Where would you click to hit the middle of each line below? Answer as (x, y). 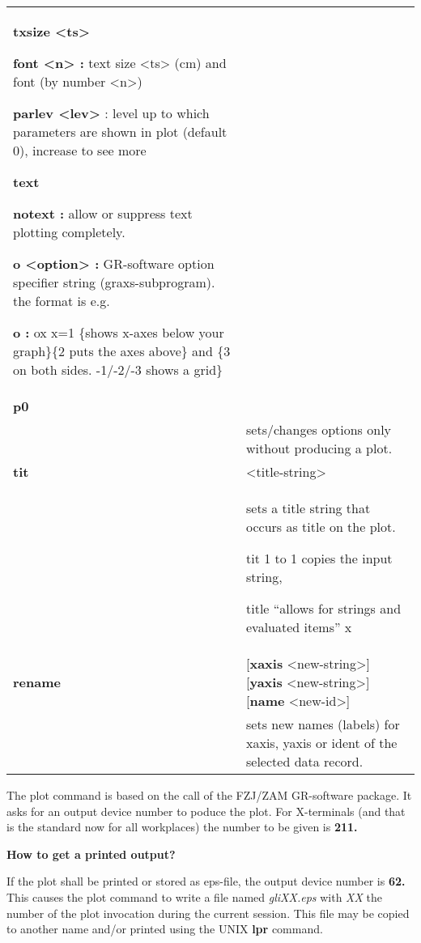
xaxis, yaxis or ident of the (322, 743)
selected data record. (305, 761)
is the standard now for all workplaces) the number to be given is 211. (182, 827)
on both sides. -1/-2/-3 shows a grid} (118, 370)
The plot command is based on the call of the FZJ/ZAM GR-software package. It (209, 795)
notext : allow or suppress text (103, 213)
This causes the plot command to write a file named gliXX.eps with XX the (195, 896)
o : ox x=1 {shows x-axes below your (119, 332)
